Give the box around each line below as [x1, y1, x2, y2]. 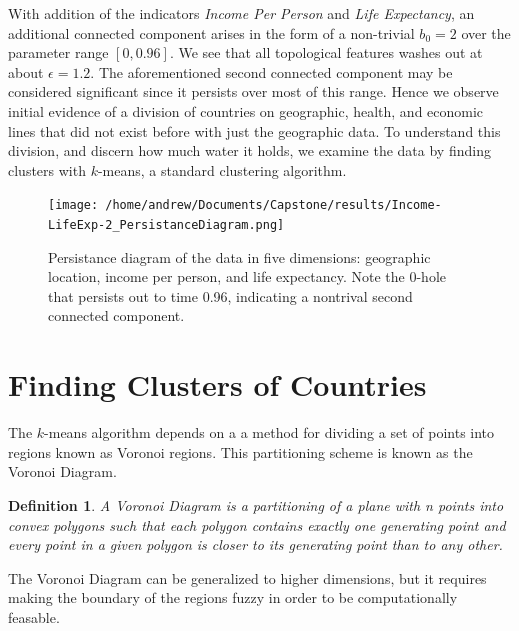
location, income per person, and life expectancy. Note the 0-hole [48, 266, 446, 287]
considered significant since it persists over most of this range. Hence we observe [8, 81, 499, 102]
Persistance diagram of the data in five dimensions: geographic [48, 246, 431, 267]
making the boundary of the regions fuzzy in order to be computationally [8, 587, 458, 608]
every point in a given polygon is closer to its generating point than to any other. [8, 534, 503, 555]
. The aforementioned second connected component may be [90, 61, 453, 82]
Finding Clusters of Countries [8, 364, 427, 405]
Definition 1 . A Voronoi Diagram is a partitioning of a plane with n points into [8, 494, 504, 515]
